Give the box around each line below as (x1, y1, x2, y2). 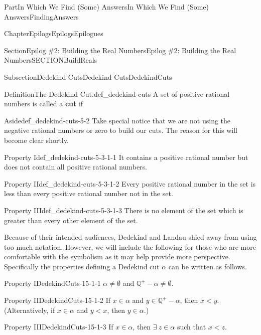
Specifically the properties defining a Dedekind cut (4, 261, 160, 271)
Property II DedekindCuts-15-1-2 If (4, 295, 111, 305)
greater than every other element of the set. (4, 215, 138, 225)
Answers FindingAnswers (4, 11, 79, 22)
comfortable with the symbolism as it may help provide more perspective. (4, 251, 230, 262)
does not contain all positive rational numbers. (4, 161, 147, 172)
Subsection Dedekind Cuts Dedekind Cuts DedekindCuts (4, 71, 172, 82)
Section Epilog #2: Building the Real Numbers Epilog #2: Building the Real (4, 45, 236, 55)
